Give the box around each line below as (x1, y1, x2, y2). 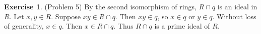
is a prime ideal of (154, 21, 210, 31)
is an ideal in (217, 1, 257, 11)
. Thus (113, 21, 134, 31)
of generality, (4, 21, 44, 31)
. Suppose (51, 11, 81, 21)
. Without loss (212, 11, 256, 21)
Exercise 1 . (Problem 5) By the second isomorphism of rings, (4, 1, 197, 11)
